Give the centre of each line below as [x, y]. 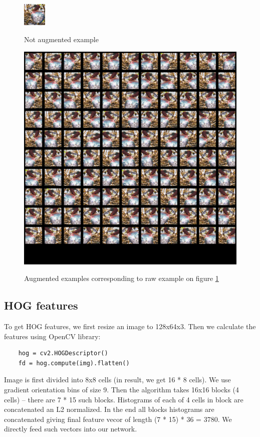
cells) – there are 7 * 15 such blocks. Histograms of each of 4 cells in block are [124, 399]
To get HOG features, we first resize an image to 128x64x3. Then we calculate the [130, 326]
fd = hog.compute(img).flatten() [74, 363]
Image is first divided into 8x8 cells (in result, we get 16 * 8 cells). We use [117, 380]
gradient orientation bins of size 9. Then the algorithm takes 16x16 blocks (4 [122, 389]
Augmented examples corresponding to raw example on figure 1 [121, 278]
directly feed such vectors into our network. [71, 429]
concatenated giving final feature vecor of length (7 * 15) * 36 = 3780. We [118, 419]
